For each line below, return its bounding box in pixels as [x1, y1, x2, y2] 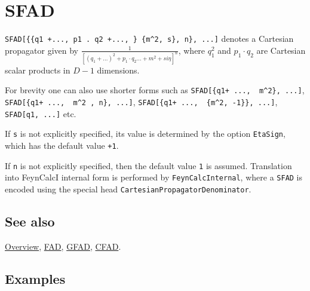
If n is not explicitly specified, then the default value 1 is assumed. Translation [5, 159, 292, 171]
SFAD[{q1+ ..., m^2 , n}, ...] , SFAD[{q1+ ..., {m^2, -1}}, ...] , [5, 95, 278, 108]
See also [5, 212, 55, 230]
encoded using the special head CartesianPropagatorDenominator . [5, 182, 251, 195]
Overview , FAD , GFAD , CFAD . [5, 240, 121, 252]
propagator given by [5, 44, 78, 56]
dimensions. [97, 63, 140, 76]
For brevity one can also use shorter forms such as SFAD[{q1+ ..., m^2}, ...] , [5, 84, 305, 96]
